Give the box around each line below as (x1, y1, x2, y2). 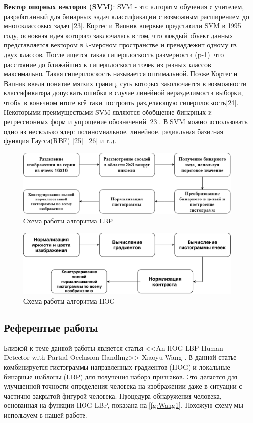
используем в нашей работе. (4, 409, 87, 420)
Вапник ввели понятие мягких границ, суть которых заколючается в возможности (4, 78, 247, 88)
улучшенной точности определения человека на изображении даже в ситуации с (4, 381, 242, 391)
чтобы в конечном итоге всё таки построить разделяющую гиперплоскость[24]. (4, 97, 239, 107)
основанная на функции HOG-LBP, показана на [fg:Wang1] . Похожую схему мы (4, 400, 243, 410)
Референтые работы (4, 320, 98, 334)
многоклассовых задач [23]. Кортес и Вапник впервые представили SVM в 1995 (4, 21, 241, 31)
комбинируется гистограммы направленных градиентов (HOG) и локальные (4, 362, 230, 372)
